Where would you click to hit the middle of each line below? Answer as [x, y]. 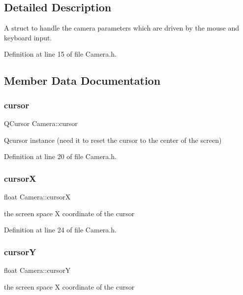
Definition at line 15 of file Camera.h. [60, 54]
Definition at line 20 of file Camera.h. [60, 156]
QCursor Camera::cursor [41, 123]
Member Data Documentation [82, 81]
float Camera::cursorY [37, 270]
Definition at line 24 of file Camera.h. [60, 230]
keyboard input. [28, 37]
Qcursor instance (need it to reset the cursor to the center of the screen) [113, 140]
